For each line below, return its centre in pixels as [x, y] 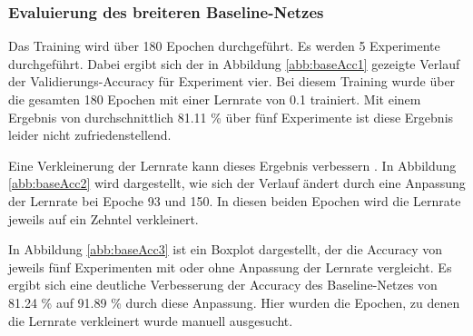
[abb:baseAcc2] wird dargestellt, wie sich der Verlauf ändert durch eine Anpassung [237, 183]
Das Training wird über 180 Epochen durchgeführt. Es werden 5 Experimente [224, 46]
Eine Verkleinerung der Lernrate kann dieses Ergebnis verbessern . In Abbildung [232, 165]
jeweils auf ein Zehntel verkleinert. [103, 218]
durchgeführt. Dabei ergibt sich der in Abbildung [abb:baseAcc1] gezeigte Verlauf [234, 63]
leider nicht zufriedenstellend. [90, 135]
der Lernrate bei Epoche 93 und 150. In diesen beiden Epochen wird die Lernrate [235, 200]
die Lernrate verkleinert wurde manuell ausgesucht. [151, 320]
